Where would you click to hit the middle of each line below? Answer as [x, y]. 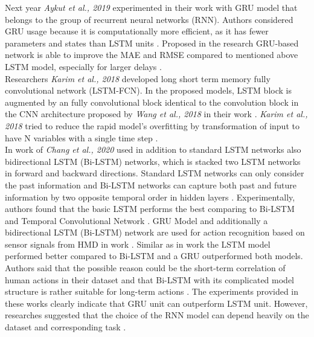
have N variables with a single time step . [82, 137]
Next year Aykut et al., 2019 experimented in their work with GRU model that [151, 7]
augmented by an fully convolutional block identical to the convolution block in [152, 102]
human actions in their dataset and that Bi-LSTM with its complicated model [149, 279]
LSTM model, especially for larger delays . [83, 66]
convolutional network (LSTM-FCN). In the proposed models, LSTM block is [148, 90]
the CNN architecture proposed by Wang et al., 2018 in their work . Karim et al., [156, 114]
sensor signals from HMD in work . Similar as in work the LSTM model [138, 244]
